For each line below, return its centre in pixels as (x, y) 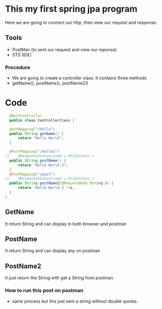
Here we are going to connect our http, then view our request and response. (81, 22)
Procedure (18, 67)
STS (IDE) (22, 55)
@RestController (26, 116)
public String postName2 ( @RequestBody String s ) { (62, 183)
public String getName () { (37, 134)
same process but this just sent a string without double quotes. (75, 301)
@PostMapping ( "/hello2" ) (34, 152)
